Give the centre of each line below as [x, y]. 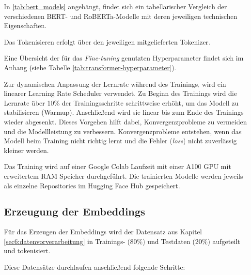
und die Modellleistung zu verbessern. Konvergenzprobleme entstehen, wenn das [123, 131]
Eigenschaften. [25, 25]
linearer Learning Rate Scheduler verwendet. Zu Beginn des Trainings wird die [120, 93]
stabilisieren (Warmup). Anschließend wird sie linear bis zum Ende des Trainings [124, 112]
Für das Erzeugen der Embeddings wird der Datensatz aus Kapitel [103, 232]
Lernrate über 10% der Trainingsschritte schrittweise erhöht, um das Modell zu [121, 102]
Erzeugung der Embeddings [75, 211]
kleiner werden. [26, 150]
